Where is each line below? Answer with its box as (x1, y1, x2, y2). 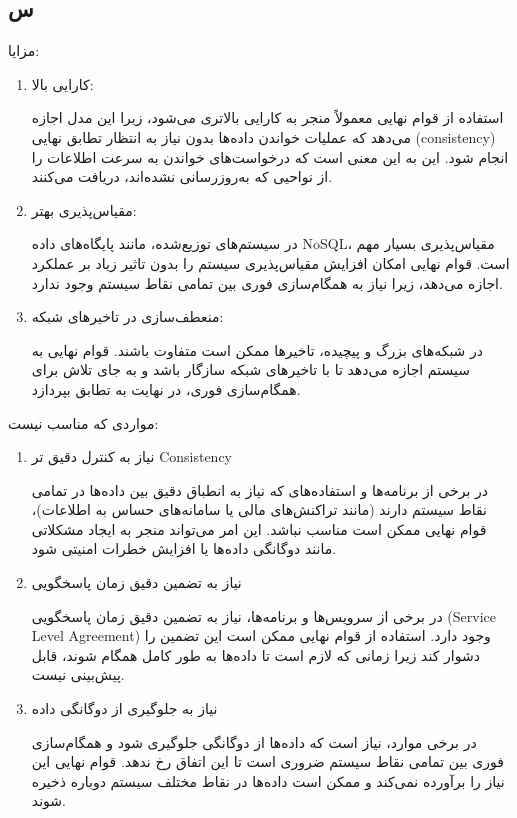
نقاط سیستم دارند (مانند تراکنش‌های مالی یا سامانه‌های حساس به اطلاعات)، (31, 499, 487, 520)
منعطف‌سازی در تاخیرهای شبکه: (31, 306, 224, 327)
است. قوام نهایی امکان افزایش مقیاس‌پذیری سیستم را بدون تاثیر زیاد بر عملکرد (31, 252, 510, 273)
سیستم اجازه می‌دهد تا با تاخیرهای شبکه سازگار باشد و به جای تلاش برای (31, 359, 470, 380)
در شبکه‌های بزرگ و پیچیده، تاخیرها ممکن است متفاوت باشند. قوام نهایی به (31, 339, 483, 360)
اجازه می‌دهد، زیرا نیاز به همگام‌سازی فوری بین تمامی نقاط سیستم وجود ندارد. (31, 272, 503, 293)
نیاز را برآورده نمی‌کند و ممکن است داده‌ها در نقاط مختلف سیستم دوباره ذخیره (31, 770, 505, 791)
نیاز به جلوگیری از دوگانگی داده (31, 698, 218, 719)
